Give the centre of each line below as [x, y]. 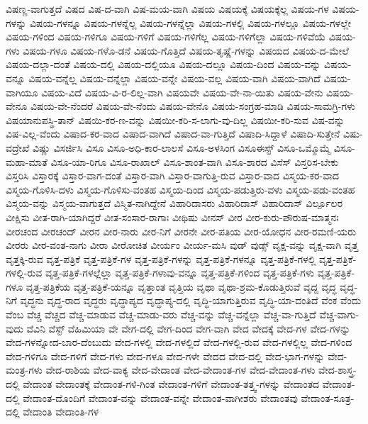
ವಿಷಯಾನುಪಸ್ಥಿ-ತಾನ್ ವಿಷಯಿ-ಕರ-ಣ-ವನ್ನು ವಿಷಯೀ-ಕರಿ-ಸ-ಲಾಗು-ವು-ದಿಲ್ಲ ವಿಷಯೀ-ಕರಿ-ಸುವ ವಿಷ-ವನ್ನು [175, 119]
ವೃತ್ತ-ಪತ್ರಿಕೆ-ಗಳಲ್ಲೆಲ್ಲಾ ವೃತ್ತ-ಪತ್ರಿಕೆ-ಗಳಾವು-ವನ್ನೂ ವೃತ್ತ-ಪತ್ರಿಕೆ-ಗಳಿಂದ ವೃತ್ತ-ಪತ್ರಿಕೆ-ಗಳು [179, 273]
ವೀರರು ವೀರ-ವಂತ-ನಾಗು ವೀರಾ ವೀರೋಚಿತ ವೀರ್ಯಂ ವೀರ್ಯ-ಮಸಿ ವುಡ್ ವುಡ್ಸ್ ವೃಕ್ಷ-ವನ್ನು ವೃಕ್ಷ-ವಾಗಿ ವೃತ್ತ [182, 245]
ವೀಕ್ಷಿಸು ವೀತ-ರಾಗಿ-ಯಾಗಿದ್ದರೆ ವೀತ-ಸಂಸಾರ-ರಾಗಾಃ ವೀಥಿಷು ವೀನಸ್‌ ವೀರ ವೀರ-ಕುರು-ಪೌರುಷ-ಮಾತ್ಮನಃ [172, 217]
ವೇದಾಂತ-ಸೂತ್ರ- [328, 397]
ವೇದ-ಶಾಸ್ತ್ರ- [338, 370]
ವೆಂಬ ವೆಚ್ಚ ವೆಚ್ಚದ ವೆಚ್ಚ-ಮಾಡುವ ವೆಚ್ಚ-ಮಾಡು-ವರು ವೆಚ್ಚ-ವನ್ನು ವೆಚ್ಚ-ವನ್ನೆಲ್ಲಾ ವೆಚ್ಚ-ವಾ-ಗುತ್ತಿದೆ [161, 314]
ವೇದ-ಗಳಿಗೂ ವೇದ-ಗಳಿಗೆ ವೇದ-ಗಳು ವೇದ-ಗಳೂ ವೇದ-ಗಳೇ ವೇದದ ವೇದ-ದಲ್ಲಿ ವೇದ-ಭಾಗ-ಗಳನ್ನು [165, 356]
